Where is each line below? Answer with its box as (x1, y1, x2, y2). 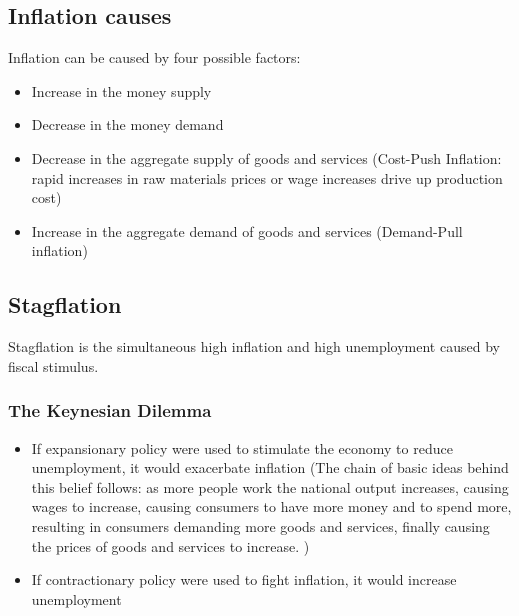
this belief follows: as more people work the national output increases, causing (31, 476, 509, 497)
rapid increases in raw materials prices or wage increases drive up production (31, 167, 503, 188)
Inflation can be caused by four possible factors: (8, 47, 301, 68)
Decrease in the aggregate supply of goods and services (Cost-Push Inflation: (31, 147, 502, 168)
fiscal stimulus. (8, 355, 99, 376)
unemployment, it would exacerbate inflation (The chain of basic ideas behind (31, 457, 509, 478)
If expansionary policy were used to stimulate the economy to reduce (31, 437, 453, 458)
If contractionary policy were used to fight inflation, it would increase (31, 569, 457, 590)
